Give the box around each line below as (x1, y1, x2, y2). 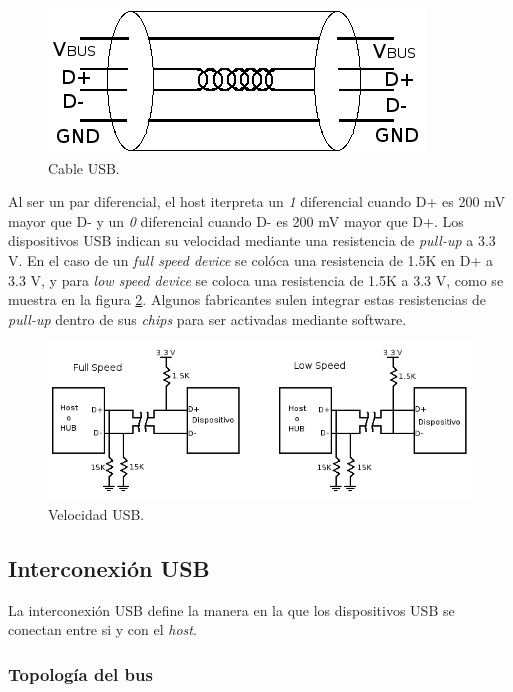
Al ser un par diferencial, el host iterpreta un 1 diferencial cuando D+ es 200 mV (8, 191, 506, 212)
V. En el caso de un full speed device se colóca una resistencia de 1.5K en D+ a (8, 249, 493, 270)
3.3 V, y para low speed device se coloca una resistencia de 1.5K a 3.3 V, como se (8, 269, 504, 290)
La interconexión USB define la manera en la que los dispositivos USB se (8, 599, 455, 620)
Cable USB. (48, 157, 120, 178)
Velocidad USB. (48, 503, 145, 524)
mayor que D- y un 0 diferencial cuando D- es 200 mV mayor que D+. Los (8, 210, 464, 231)
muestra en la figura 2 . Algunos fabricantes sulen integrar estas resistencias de (8, 289, 487, 310)
